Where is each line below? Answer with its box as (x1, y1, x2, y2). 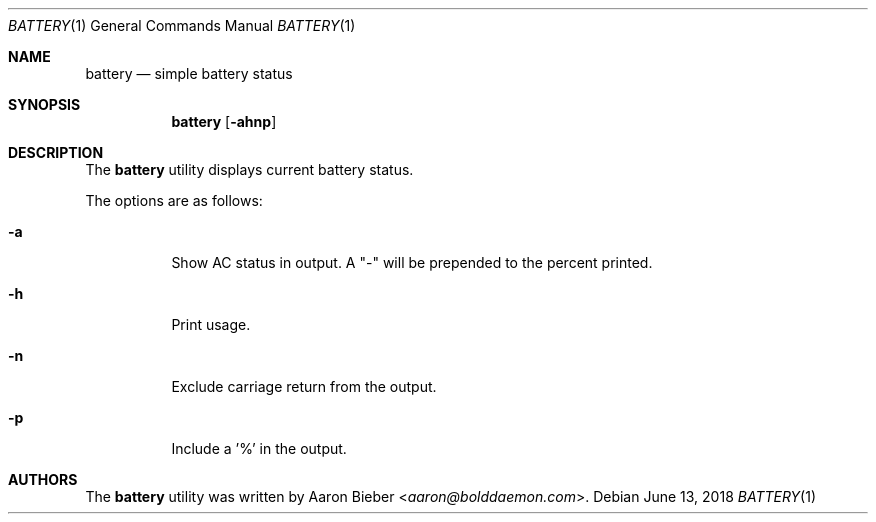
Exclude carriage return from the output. (171, 378, 437, 395)
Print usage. (171, 316, 251, 333)
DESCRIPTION (8, 144, 104, 161)
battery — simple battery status (85, 65, 293, 82)
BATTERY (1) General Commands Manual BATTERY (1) (8, 17, 356, 34)
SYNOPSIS (8, 96, 81, 113)
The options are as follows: (85, 192, 263, 209)
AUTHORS (8, 471, 78, 488)
